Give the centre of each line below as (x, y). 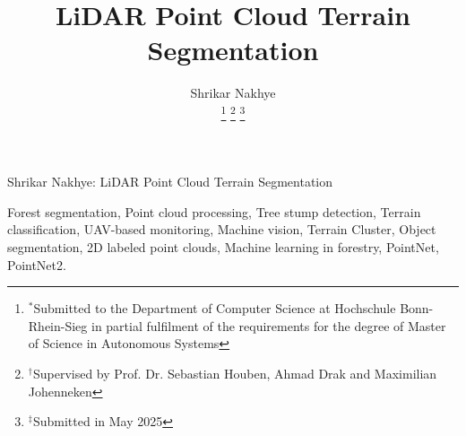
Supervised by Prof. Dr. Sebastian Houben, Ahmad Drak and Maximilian (235, 373)
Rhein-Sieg (58, 325)
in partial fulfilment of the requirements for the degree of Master (268, 325)
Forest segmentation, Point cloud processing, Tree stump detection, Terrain (214, 211)
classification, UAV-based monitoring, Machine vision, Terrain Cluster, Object (222, 229)
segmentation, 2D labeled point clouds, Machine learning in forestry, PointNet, (223, 246)
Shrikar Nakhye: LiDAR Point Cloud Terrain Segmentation (170, 182)
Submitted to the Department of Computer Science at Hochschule (215, 308)
